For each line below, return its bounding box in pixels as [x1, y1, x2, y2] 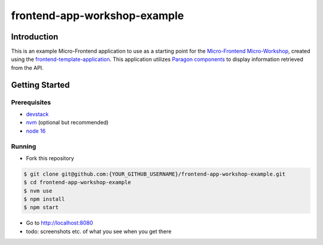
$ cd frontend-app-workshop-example [23, 179, 132, 186]
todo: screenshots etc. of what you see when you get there [26, 228, 172, 235]
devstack [26, 111, 49, 118]
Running [11, 142, 36, 151]
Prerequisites [11, 98, 51, 106]
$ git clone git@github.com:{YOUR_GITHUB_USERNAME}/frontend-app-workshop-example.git [23, 170, 286, 177]
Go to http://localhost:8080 [26, 219, 93, 226]
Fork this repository [26, 154, 74, 161]
